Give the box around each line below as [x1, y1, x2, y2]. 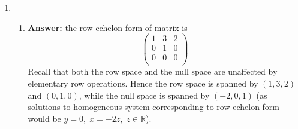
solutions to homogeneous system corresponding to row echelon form [28, 100, 280, 113]
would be [28, 112, 61, 124]
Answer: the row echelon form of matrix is [28, 21, 188, 33]
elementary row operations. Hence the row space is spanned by [28, 76, 258, 89]
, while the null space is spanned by [79, 88, 210, 101]
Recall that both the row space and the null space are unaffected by [28, 65, 278, 78]
